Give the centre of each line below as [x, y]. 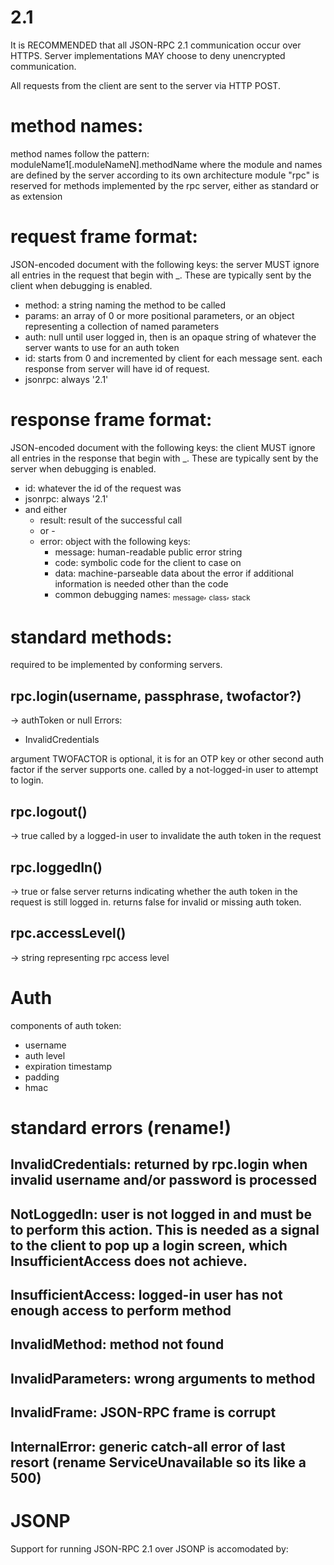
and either [46, 509]
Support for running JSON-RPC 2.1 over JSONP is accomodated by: [149, 1548]
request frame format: [104, 237]
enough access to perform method [121, 1311]
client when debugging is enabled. [81, 285]
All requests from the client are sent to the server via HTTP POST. [145, 85]
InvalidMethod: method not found [117, 1344]
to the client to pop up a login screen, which [149, 1245]
